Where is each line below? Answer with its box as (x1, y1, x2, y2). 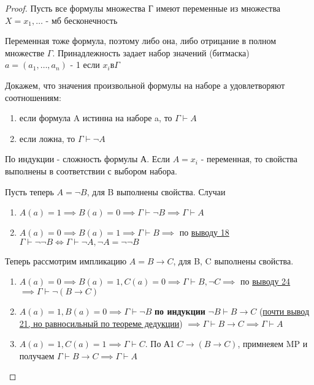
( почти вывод (259, 304, 310, 317)
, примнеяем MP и (237, 337, 308, 350)
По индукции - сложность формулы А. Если (5, 152, 170, 165)
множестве (5, 46, 45, 59)
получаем (19, 349, 55, 362)
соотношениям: (5, 91, 61, 103)
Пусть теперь (5, 185, 54, 198)
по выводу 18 (179, 226, 229, 239)
